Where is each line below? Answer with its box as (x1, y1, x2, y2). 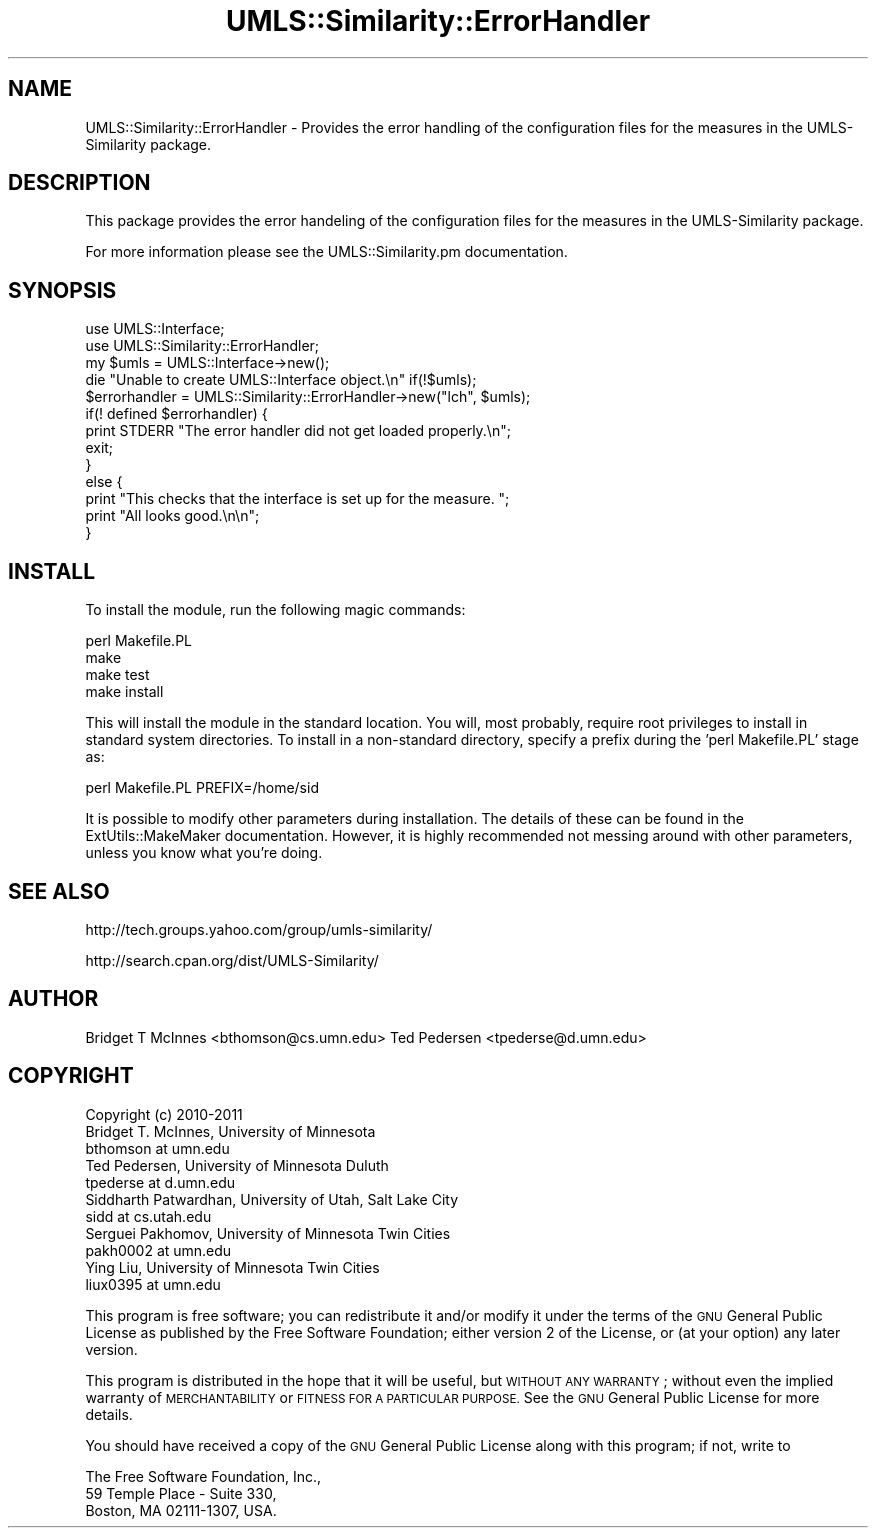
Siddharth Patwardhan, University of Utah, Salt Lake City (85, 1190, 459, 1208)
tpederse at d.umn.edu (85, 1173, 236, 1191)
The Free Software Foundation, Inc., (85, 1467, 322, 1485)
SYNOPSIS (8, 277, 117, 303)
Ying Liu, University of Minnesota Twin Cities (85, 1258, 380, 1276)
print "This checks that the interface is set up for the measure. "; (85, 490, 510, 508)
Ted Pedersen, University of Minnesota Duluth (85, 1156, 389, 1174)
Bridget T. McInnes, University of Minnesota (85, 1122, 376, 1140)
